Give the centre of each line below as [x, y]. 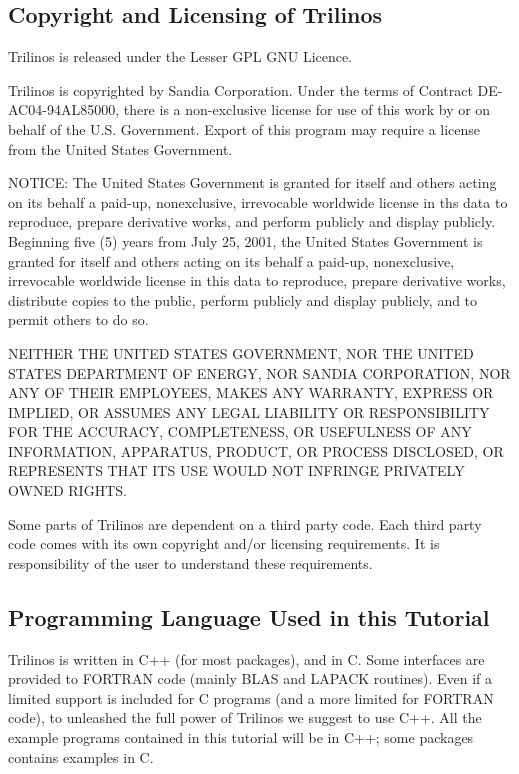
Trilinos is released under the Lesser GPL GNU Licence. [180, 56]
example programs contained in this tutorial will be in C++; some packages [241, 737]
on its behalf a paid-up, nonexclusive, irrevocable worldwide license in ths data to [258, 201]
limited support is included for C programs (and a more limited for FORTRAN [251, 697]
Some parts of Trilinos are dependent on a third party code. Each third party [245, 523]
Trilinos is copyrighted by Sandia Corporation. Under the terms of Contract [240, 89]
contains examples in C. [81, 756]
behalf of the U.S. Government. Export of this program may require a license [244, 128]
